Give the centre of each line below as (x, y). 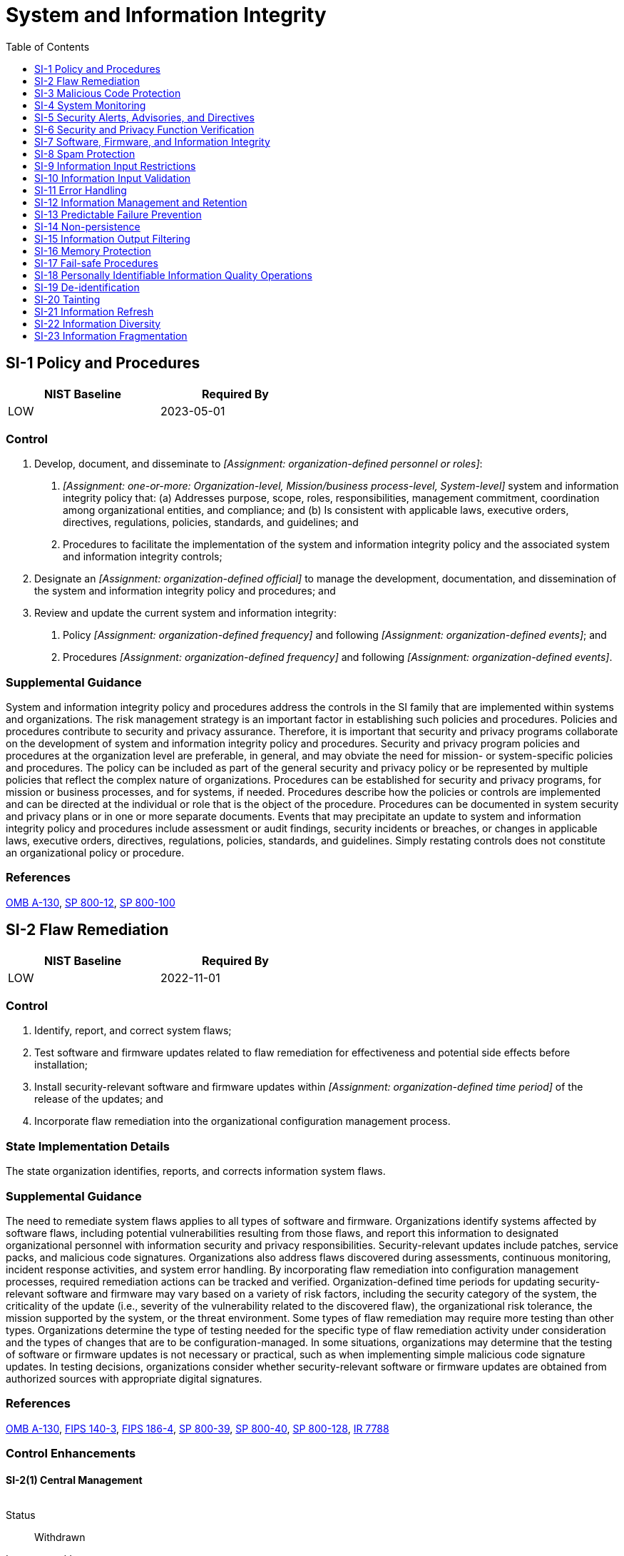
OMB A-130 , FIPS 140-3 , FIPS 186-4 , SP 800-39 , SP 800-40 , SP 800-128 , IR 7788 (198, 1428)
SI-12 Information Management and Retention (141, 202)
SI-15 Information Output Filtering (112, 238)
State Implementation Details (88, 1146)
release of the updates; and (99, 1099)
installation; (61, 1065)
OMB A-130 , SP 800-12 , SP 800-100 (91, 902)
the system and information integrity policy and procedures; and (185, 591)
